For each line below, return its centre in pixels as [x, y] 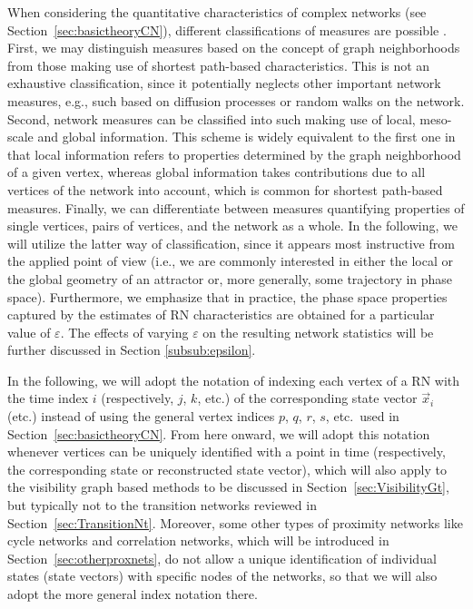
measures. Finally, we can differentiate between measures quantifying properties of [236, 207]
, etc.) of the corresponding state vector [307, 398]
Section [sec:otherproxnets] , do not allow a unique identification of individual [222, 558]
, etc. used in [362, 416]
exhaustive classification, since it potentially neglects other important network [224, 83]
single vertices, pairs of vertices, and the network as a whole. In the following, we [232, 226]
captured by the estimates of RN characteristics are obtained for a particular [221, 314]
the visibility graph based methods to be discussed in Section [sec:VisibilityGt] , [228, 487]
